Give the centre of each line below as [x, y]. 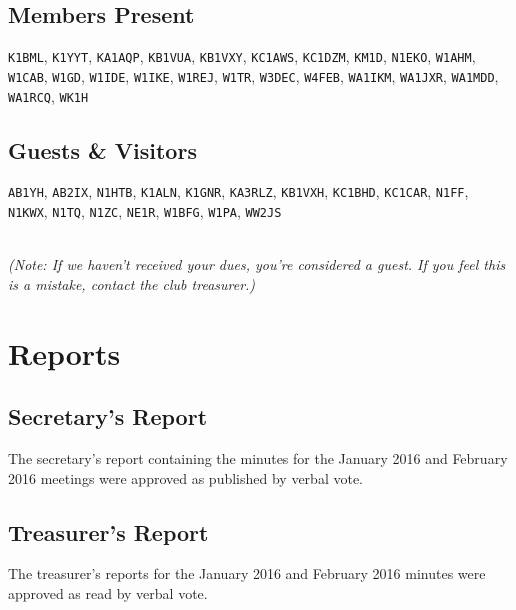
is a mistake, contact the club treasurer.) [132, 283]
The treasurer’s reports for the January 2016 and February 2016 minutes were [247, 573]
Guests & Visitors [102, 149]
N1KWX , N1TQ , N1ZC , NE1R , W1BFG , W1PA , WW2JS [145, 211]
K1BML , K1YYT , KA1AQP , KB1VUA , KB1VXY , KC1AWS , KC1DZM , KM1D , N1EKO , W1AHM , [242, 56]
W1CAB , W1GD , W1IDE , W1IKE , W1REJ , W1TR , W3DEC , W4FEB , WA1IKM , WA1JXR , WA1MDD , [253, 75]
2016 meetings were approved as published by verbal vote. [185, 477]
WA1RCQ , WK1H [48, 95]
